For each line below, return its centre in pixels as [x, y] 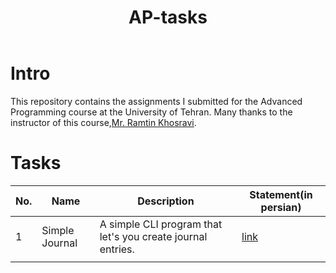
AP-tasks [168, 17]
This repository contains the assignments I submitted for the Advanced [156, 101]
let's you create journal [153, 236]
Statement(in [281, 194]
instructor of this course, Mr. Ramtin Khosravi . [103, 122]
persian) [281, 207]
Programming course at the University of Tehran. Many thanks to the [151, 112]
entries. [117, 249]
